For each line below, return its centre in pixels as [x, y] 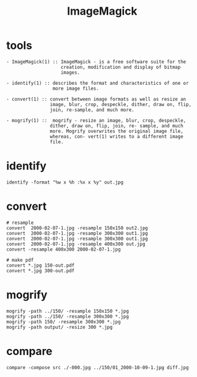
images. [70, 72]
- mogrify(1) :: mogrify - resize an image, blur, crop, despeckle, [96, 120]
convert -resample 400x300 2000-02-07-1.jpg [64, 249]
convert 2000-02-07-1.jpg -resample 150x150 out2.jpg [77, 228]
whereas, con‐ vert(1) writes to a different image [116, 136]
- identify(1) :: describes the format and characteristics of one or [98, 83]
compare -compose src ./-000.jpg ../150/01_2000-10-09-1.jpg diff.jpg [98, 367]
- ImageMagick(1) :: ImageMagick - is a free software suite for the [96, 62]
